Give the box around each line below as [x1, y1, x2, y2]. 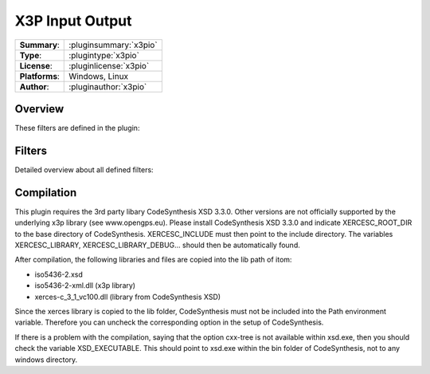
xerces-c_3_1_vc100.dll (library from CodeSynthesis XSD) [34, 292, 221, 301]
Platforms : [19, 70, 60, 81]
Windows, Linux [68, 70, 129, 81]
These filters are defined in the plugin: [14, 124, 140, 133]
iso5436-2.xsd [34, 270, 83, 279]
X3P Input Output [14, 12, 132, 30]
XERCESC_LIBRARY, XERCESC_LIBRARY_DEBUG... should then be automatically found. [14, 240, 300, 250]
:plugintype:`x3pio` [68, 49, 139, 61]
